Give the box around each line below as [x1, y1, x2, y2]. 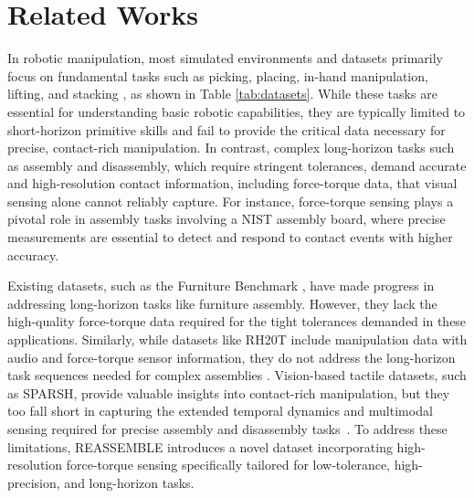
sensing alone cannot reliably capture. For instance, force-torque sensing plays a [7, 191, 454, 210]
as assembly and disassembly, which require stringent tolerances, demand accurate [7, 155, 467, 175]
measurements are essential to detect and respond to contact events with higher [7, 228, 453, 247]
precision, [7, 472, 60, 492]
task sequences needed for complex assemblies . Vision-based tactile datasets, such [7, 366, 467, 385]
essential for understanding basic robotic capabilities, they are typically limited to [7, 101, 466, 121]
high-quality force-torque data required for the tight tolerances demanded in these [7, 312, 467, 331]
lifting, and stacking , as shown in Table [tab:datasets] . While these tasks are [7, 84, 437, 103]
